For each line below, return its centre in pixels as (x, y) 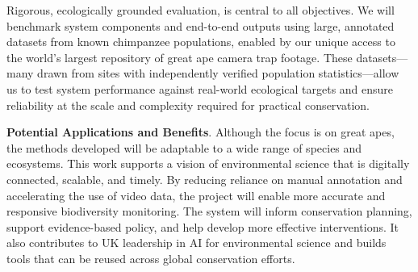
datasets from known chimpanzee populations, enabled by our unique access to (201, 42)
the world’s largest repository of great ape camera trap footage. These (180, 57)
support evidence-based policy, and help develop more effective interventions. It (203, 226)
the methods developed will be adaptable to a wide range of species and (184, 147)
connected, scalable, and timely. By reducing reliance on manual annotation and (205, 179)
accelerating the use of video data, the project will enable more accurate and (196, 195)
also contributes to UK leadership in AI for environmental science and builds (196, 243)
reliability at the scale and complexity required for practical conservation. (188, 105)
